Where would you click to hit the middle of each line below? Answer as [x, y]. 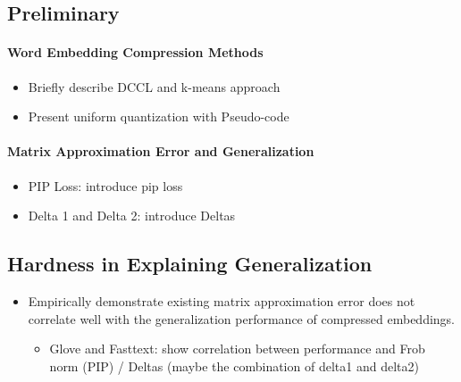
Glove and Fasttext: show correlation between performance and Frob [237, 349]
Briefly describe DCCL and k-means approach [154, 86]
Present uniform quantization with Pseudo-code [159, 116]
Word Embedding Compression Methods [135, 52]
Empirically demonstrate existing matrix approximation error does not [222, 300]
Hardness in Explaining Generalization [190, 264]
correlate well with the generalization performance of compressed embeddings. [242, 318]
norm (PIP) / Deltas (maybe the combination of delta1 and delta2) [234, 365]
